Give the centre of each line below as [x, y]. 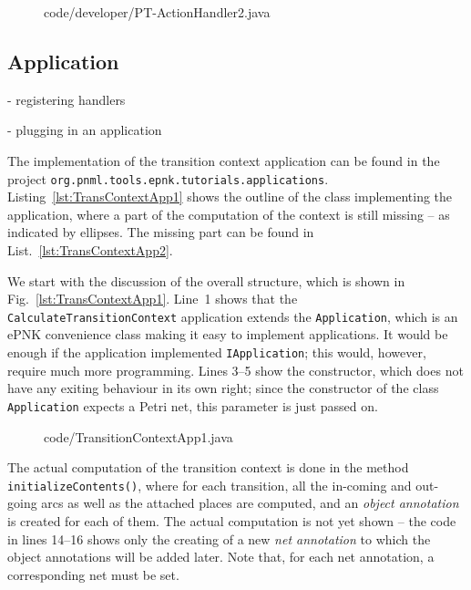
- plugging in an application [85, 130]
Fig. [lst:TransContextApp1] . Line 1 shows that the [153, 299]
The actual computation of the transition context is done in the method [208, 467]
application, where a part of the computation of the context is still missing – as [229, 214]
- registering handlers [67, 99]
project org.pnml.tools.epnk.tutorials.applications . [168, 178]
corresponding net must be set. [93, 574]
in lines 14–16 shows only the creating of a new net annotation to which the [219, 538]
